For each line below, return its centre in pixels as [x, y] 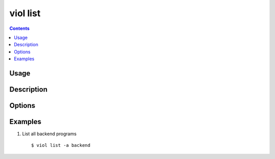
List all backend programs [49, 134]
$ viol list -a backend [61, 145]
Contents [20, 28]
